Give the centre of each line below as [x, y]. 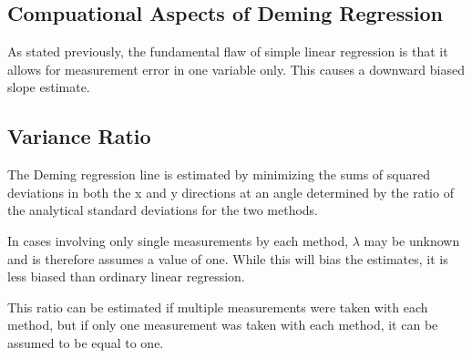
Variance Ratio [79, 136]
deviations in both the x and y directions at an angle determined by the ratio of [231, 192]
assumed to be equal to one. [86, 342]
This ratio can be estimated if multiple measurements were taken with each [218, 307]
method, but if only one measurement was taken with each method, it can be [223, 325]
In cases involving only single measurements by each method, [178, 240]
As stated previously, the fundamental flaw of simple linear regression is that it [228, 51]
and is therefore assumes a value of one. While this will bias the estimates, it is [228, 258]
